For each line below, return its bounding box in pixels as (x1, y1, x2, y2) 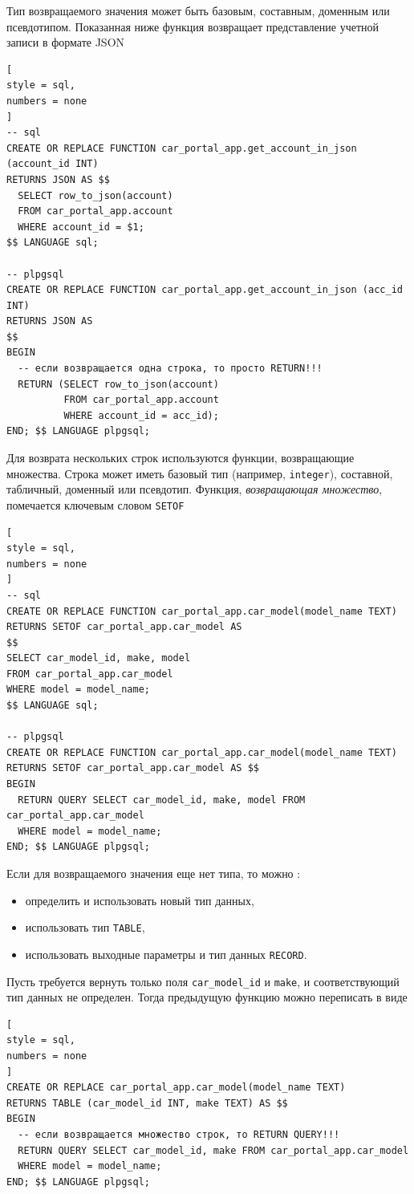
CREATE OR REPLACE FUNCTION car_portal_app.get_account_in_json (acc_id (6, 284, 403, 296)
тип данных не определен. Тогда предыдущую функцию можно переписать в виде (6, 989, 408, 1005)
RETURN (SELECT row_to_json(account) (18, 378, 219, 390)
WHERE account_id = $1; (18, 221, 144, 233)
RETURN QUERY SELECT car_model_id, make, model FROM (18, 794, 306, 806)
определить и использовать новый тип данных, (25, 891, 254, 908)
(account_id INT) (6, 158, 99, 170)
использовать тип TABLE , (25, 919, 145, 936)
